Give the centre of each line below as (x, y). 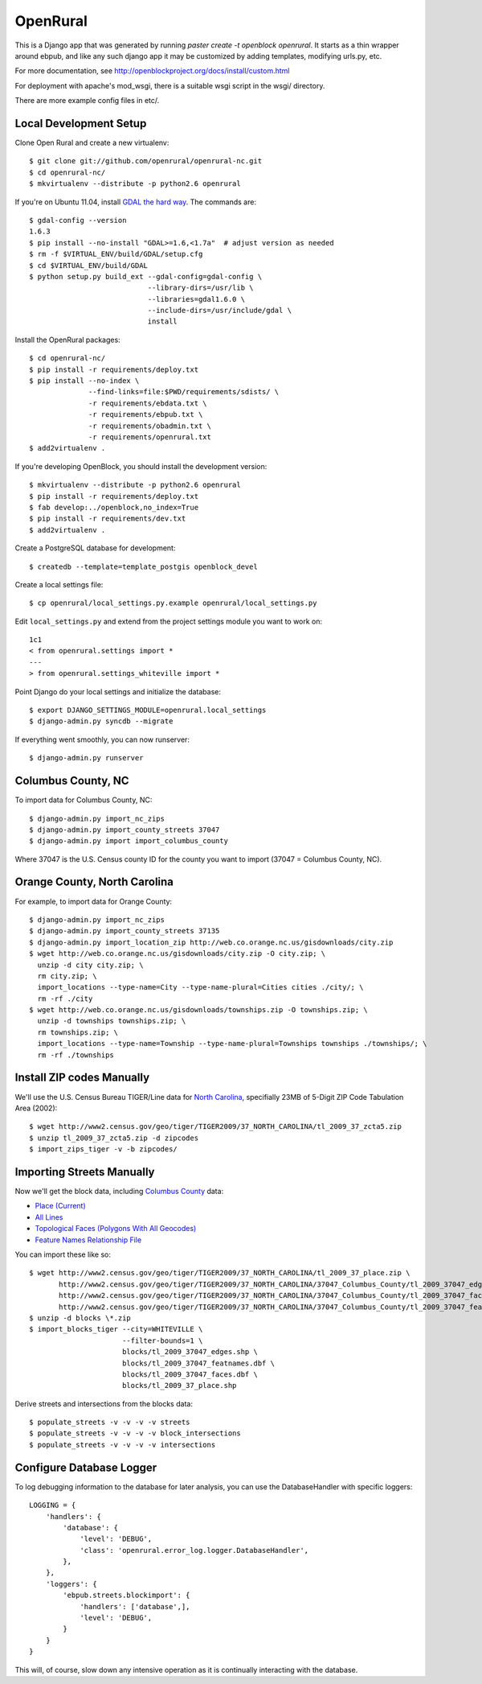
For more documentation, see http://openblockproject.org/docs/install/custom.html (152, 71)
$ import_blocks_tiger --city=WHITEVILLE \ (116, 1329)
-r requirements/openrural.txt (150, 437)
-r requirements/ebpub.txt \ (146, 415)
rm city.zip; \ (67, 976)
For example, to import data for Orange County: (94, 901)
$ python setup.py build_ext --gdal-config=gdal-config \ (146, 276)
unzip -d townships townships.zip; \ (112, 1021)
